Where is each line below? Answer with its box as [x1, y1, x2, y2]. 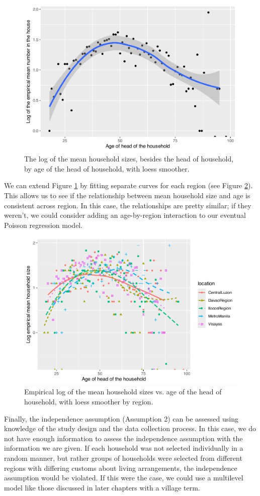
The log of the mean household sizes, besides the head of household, [24, 153, 234, 164]
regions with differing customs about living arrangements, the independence [4, 462, 237, 473]
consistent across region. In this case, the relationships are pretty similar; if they [4, 200, 251, 210]
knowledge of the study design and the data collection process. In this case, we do [4, 423, 256, 434]
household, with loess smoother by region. [24, 396, 153, 406]
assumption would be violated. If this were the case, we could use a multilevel [4, 472, 243, 483]
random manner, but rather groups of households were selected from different [4, 452, 242, 463]
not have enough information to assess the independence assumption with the [4, 433, 243, 443]
